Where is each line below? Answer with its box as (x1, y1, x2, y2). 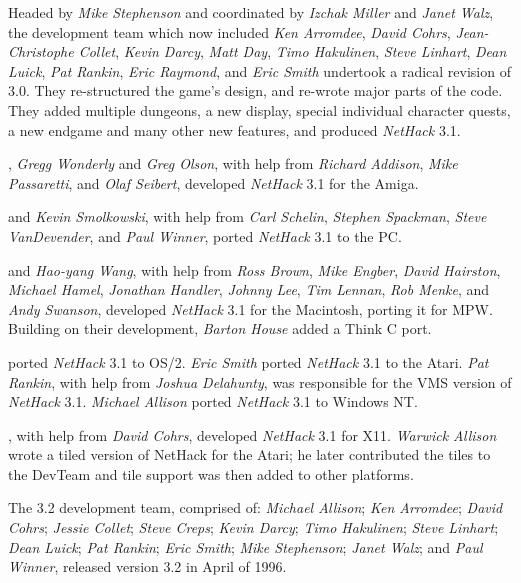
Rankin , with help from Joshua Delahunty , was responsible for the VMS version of (8, 371, 512, 392)
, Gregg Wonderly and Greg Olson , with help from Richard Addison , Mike (8, 153, 458, 174)
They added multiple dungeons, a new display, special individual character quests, (8, 99, 511, 120)
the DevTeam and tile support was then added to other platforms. (8, 463, 414, 484)
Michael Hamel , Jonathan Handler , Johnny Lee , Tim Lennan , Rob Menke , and (8, 279, 489, 300)
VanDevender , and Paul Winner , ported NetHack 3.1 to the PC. (8, 225, 402, 246)
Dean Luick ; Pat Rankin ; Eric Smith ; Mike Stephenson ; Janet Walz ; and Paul (8, 536, 483, 557)
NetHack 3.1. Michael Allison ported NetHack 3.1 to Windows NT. (8, 391, 418, 412)
